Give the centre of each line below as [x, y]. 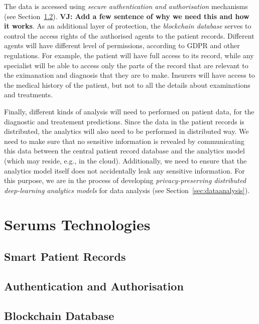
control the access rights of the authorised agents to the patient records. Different [129, 35]
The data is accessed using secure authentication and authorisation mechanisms [126, 6]
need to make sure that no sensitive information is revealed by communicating [124, 141]
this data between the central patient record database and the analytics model [124, 151]
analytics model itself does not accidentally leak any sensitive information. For [124, 170]
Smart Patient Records [65, 257]
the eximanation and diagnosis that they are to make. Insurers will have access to [129, 75]
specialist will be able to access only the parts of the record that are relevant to [126, 65]
